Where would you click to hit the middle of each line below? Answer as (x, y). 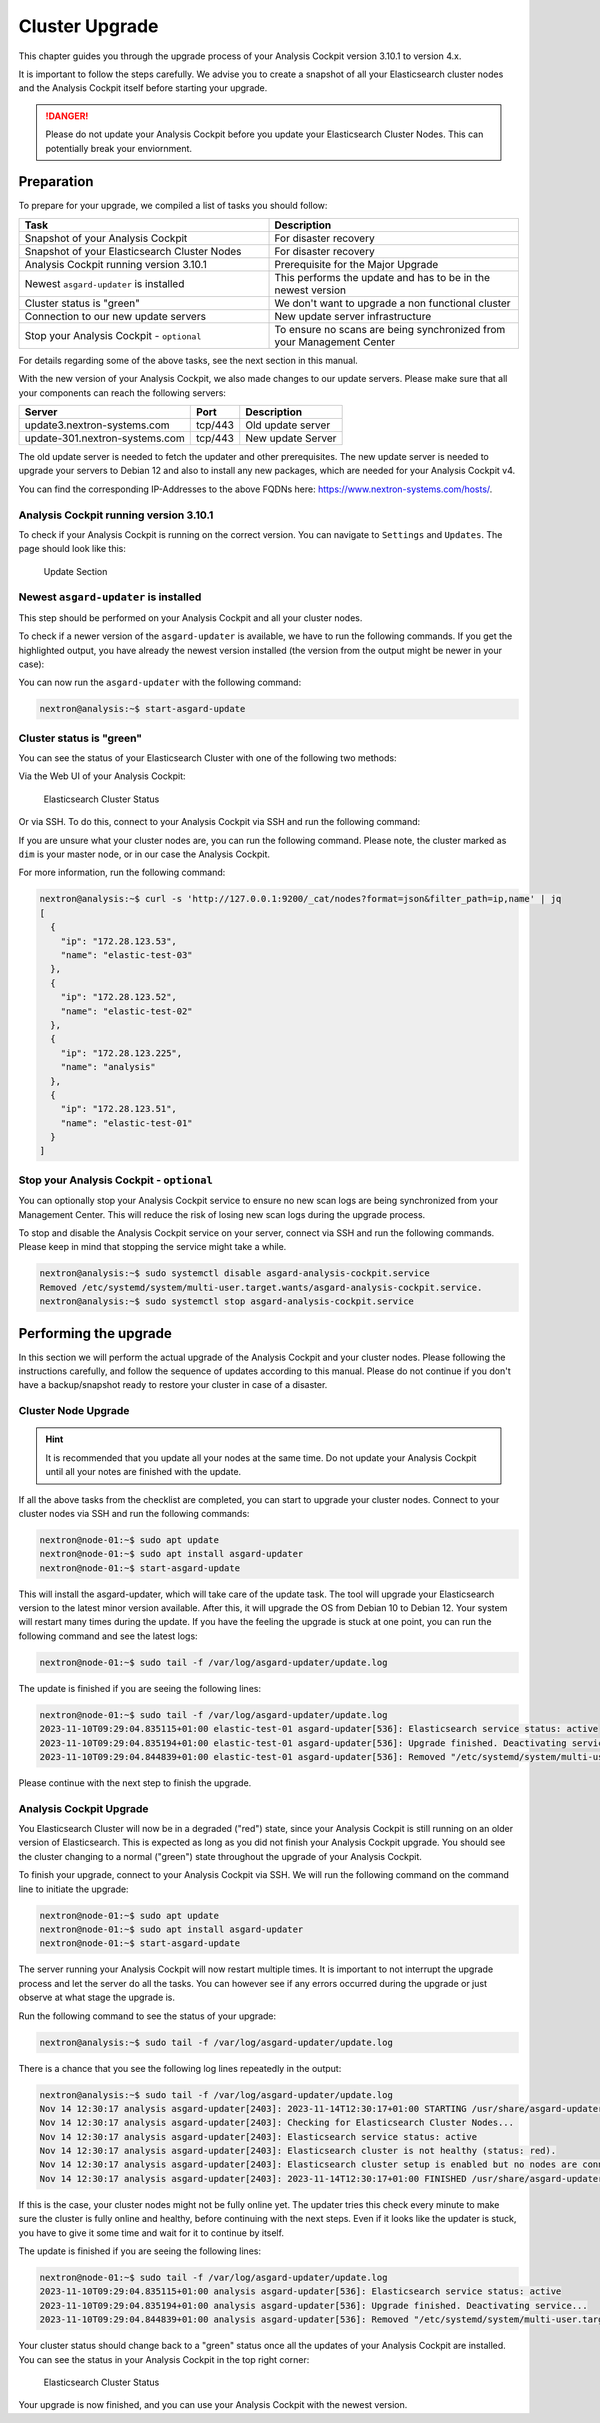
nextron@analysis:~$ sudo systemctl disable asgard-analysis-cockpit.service (234, 1273)
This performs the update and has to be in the (382, 277)
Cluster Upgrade (88, 26)
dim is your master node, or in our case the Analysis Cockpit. (144, 854)
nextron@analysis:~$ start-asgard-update (142, 709)
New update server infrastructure (353, 316)
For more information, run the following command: (122, 872)
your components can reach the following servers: (122, 392)
